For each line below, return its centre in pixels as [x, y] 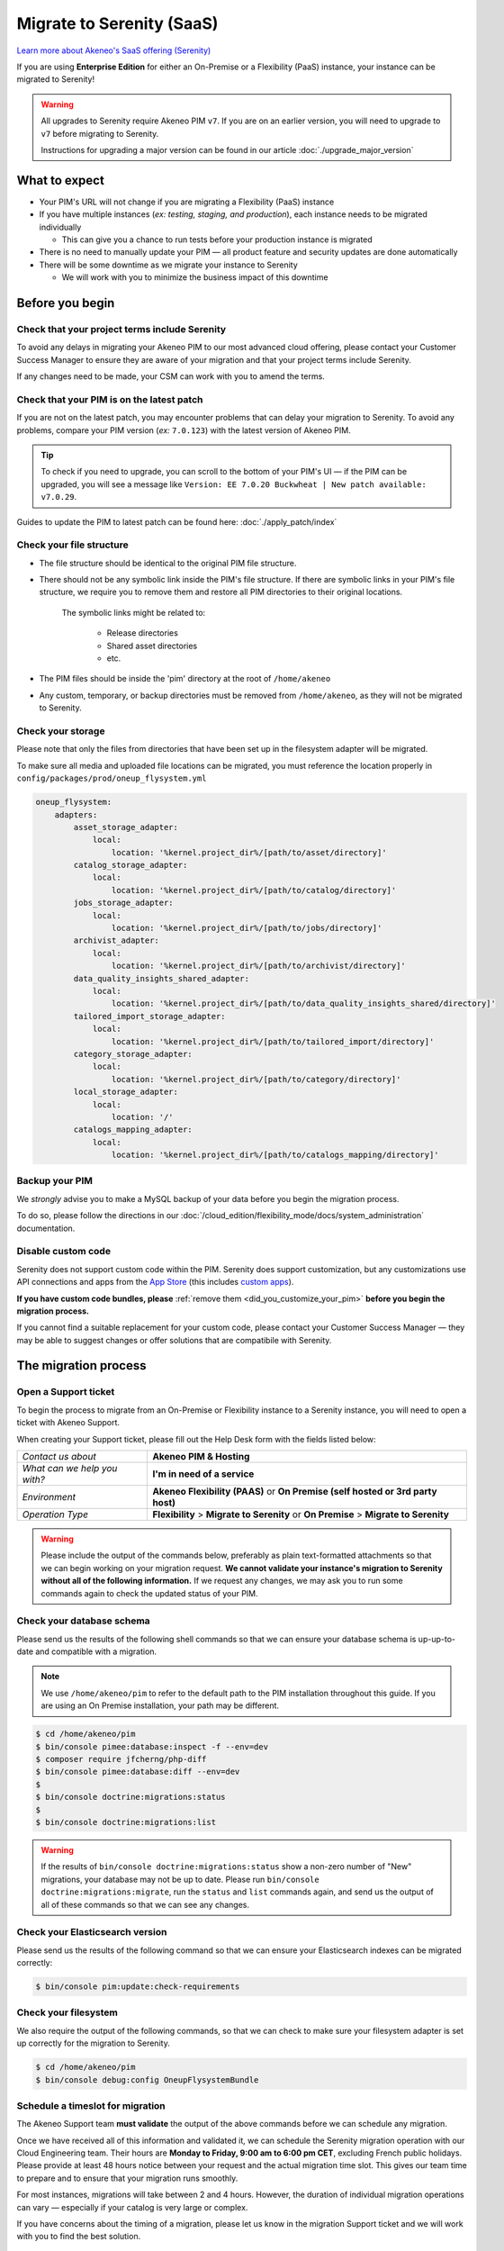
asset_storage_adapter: [126, 827]
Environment [49, 1497]
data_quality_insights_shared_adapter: [161, 978]
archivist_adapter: [116, 940]
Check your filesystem [67, 2012]
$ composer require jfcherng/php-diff [121, 1759]
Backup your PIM [55, 1181]
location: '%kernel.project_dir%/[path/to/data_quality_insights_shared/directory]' [304, 1003]
